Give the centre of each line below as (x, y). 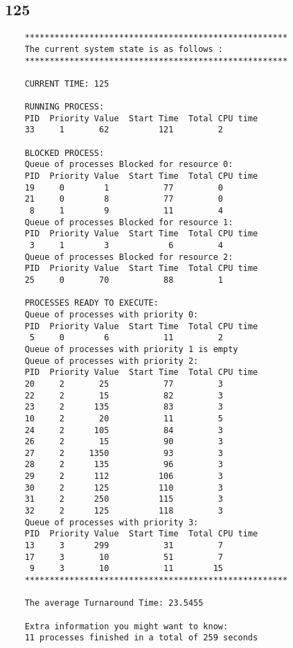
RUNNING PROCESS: (64, 107)
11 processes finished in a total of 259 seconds (141, 638)
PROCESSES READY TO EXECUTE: (91, 303)
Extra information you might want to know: (126, 626)
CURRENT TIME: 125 (67, 84)
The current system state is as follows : (124, 49)
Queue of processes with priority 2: (112, 361)
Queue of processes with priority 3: (112, 522)
